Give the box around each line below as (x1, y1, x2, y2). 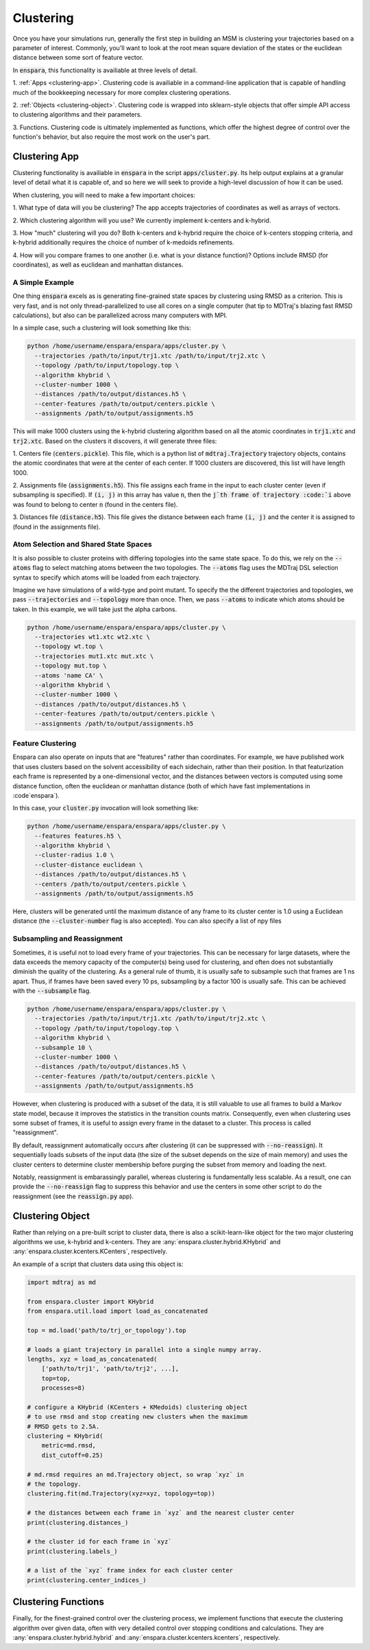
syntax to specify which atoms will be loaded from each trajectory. (12, 573, 201, 582)
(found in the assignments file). (12, 523, 101, 531)
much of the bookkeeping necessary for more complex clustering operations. (12, 88, 232, 96)
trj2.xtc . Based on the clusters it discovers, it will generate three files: (12, 437, 217, 445)
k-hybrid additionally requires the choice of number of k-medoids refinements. (12, 238, 234, 247)
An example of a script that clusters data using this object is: (12, 1260, 184, 1268)
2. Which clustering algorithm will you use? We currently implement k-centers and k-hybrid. (12, 216, 271, 225)
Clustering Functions (12, 1596, 104, 1608)
